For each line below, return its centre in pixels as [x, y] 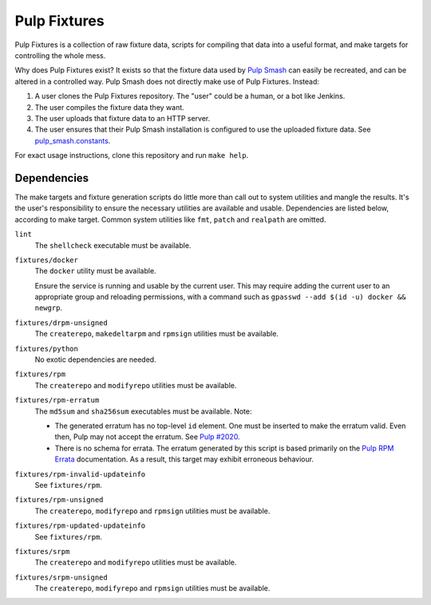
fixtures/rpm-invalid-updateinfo [80, 474]
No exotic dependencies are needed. [95, 359]
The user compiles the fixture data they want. [110, 107]
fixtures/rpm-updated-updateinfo [80, 526]
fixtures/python [47, 348]
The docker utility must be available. [95, 271]
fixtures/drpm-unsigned [61, 322]
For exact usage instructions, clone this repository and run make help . [132, 155]
